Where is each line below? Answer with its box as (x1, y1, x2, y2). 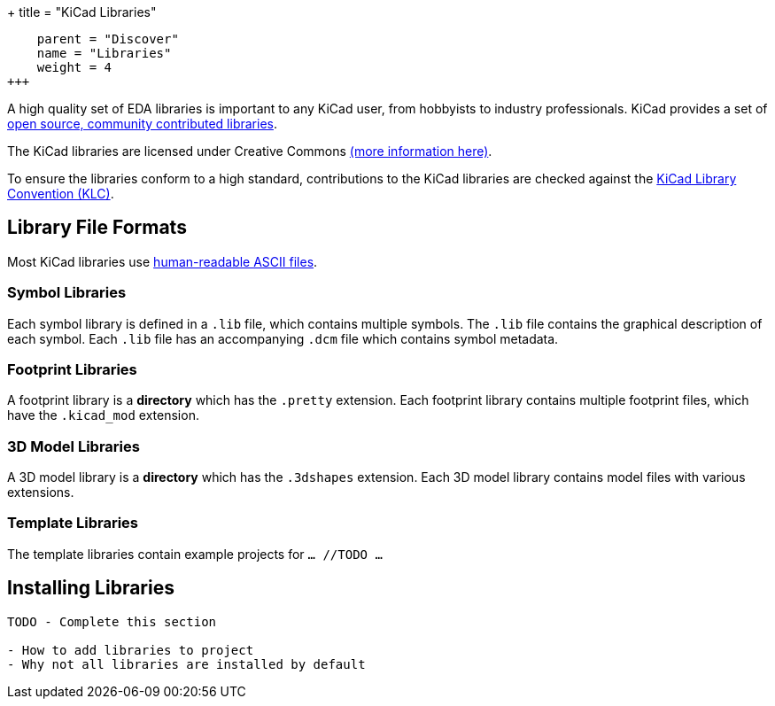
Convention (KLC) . (7, 186, 114, 201)
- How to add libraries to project (7, 642, 254, 657)
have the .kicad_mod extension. (7, 407, 199, 423)
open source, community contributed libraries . (7, 116, 277, 131)
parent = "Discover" (36, 32, 179, 46)
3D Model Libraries (7, 437, 140, 455)
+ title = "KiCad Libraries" (7, 4, 157, 19)
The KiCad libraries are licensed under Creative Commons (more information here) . (7, 144, 492, 159)
